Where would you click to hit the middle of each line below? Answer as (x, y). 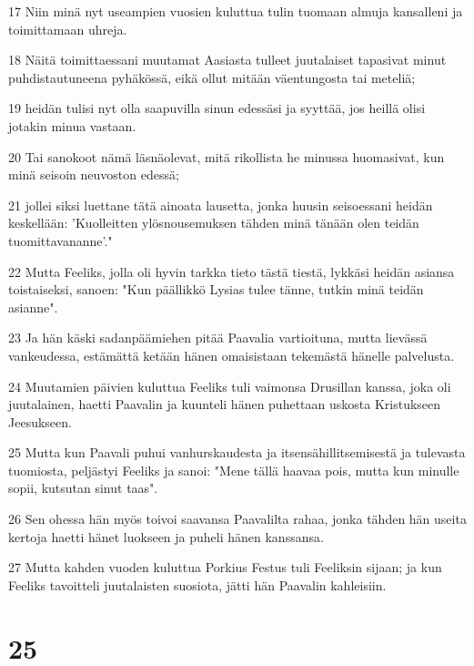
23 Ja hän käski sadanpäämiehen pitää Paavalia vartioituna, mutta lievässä (218, 338)
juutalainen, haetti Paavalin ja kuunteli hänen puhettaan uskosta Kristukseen (225, 404)
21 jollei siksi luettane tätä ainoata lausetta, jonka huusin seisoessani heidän (221, 205)
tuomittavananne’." (61, 240)
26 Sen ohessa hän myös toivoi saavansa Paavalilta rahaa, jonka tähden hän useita (237, 519)
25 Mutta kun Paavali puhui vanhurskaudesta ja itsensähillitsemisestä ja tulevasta (237, 452)
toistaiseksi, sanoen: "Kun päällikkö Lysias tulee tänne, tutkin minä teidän (216, 289)
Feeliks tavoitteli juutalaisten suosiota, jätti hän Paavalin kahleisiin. (197, 584)
